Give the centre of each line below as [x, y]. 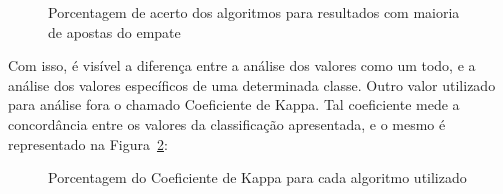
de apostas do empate [114, 31]
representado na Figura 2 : [88, 143]
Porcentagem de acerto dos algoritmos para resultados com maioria [254, 12]
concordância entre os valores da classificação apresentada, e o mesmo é [227, 123]
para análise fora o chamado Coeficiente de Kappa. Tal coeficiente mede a [234, 104]
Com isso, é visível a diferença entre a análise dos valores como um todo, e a [242, 65]
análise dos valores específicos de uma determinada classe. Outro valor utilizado [252, 84]
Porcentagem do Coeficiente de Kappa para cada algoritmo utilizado [257, 177]
